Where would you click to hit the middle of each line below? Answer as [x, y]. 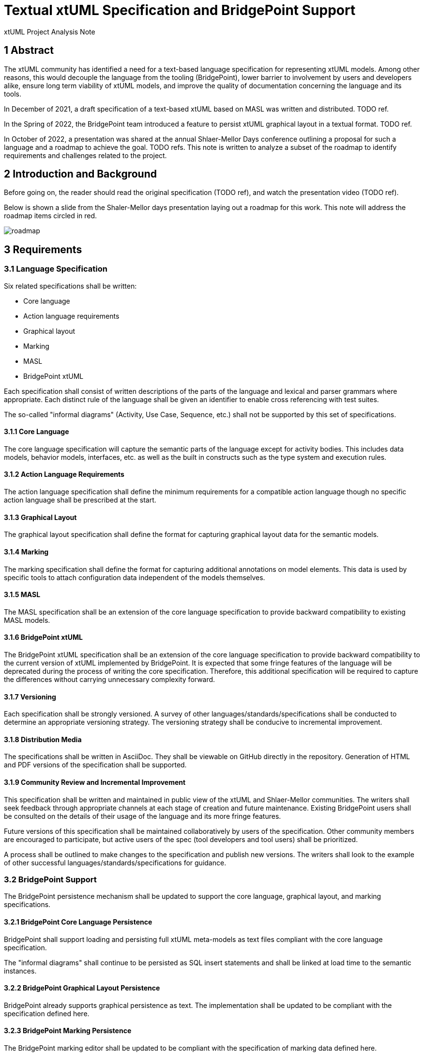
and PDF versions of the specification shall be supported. [95, 765]
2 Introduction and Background [80, 174]
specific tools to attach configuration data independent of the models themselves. [135, 577]
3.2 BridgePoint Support [50, 879]
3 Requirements [43, 249]
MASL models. [27, 620]
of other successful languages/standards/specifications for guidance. [115, 862]
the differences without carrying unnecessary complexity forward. [110, 679]
